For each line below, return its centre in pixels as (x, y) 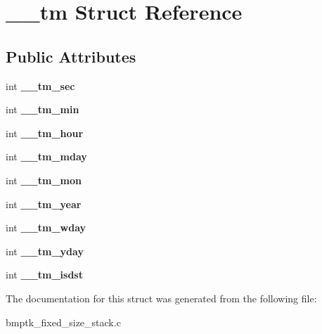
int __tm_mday (46, 156)
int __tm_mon (44, 180)
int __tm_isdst (44, 275)
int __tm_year (44, 204)
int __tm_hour (45, 133)
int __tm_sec (40, 85)
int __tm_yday (45, 251)
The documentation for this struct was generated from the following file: (161, 298)
